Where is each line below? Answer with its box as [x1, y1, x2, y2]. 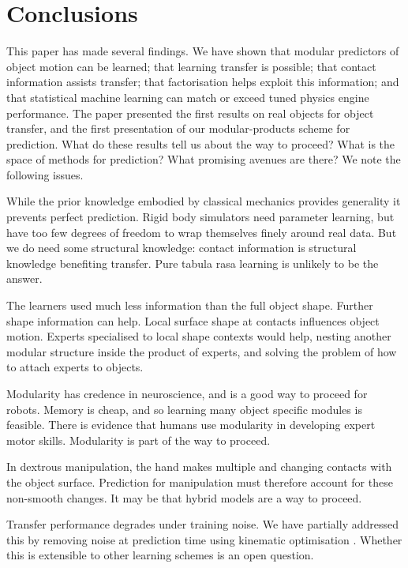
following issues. [6, 166, 84, 182]
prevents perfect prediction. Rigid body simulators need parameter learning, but [6, 209, 395, 225]
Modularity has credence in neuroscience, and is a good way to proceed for [6, 386, 368, 401]
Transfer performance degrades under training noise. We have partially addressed [6, 516, 399, 532]
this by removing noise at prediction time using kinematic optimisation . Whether [6, 531, 402, 547]
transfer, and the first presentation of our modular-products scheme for [6, 120, 350, 137]
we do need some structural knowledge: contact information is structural [6, 239, 357, 256]
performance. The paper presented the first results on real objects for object [6, 104, 374, 121]
